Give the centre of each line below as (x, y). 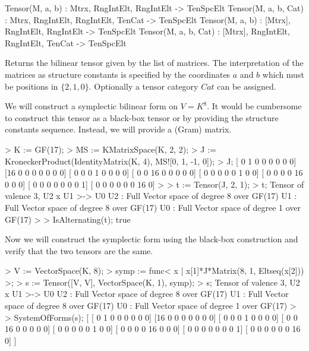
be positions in (31, 86)
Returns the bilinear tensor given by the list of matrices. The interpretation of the (154, 63)
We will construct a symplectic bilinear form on (92, 106)
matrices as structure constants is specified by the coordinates (118, 74)
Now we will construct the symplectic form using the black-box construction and (152, 239)
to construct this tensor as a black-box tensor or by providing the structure (142, 117)
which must (283, 74)
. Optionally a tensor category (144, 86)
